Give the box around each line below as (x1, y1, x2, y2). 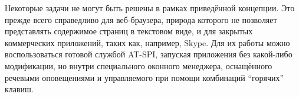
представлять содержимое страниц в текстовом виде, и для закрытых (5, 25, 253, 37)
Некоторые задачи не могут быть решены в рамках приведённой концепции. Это (5, 2, 295, 14)
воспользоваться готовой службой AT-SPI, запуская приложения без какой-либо (5, 48, 293, 60)
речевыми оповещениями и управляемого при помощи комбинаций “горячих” (5, 71, 284, 83)
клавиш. (5, 83, 34, 95)
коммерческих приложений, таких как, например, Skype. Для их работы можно (5, 36, 290, 48)
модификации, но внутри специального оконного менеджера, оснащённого (5, 59, 272, 72)
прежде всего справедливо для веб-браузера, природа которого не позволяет (5, 13, 277, 25)
